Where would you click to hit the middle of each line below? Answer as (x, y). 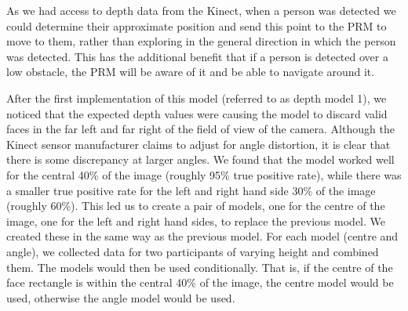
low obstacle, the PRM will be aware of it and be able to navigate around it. (191, 72)
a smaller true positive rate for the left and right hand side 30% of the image (191, 190)
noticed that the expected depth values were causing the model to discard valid (197, 113)
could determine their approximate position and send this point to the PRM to (197, 25)
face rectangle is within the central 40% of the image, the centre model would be (200, 282)
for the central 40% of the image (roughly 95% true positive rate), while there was (204, 174)
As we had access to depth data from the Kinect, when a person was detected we (201, 10)
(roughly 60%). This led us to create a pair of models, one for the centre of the (196, 206)
